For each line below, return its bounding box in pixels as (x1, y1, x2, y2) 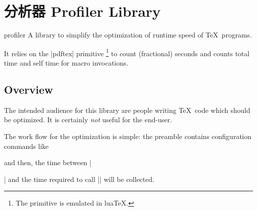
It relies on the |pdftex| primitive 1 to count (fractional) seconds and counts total (4, 46, 250, 58)
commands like (4, 141, 49, 151)
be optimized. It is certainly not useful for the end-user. (4, 114, 172, 125)
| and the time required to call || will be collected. (4, 174, 155, 184)
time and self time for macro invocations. (4, 57, 128, 68)
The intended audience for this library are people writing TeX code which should (4, 105, 251, 115)
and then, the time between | (4, 157, 91, 168)
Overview (4, 81, 53, 97)
